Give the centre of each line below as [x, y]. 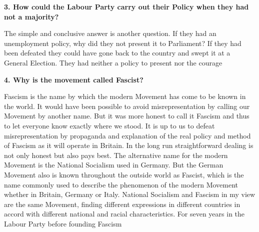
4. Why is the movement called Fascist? [74, 79]
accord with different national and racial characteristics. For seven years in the [124, 214]
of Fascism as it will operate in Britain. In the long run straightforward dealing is [129, 145]
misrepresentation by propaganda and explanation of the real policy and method [127, 135]
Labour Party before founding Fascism [63, 223]
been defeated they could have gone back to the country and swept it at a [117, 53]
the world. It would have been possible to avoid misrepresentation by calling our [127, 106]
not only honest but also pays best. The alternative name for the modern [116, 155]
